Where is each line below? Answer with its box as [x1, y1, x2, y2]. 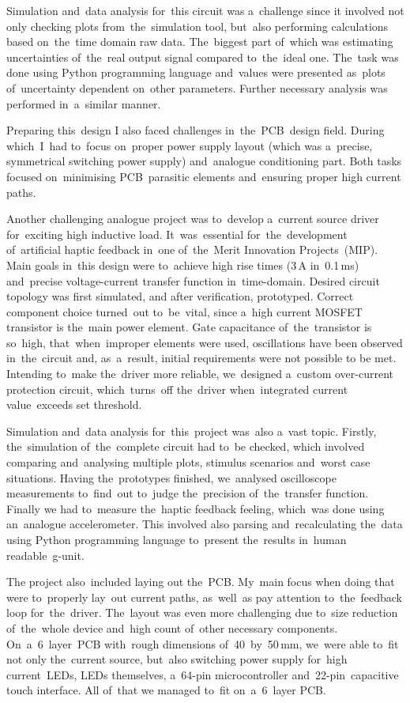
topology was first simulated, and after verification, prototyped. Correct [6, 288, 354, 304]
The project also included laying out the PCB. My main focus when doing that [6, 573, 395, 590]
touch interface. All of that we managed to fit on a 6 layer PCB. [6, 682, 326, 698]
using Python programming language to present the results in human [6, 531, 347, 547]
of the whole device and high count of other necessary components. [6, 619, 338, 636]
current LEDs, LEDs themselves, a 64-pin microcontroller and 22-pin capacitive [6, 666, 399, 682]
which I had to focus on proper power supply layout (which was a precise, [6, 137, 373, 153]
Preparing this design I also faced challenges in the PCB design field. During [6, 122, 385, 138]
